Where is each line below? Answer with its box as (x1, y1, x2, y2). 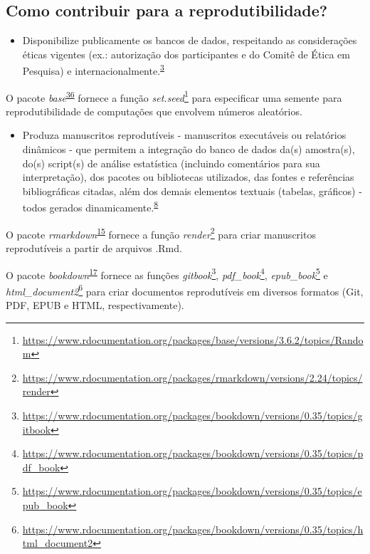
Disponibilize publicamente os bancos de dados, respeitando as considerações (22, 33, 357, 48)
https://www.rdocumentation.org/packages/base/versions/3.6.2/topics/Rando (22, 332, 364, 347)
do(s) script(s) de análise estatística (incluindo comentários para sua (22, 155, 320, 170)
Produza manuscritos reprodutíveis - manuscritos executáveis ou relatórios (22, 127, 347, 142)
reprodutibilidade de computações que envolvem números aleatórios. (6, 103, 302, 118)
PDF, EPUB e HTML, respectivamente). (6, 298, 184, 313)
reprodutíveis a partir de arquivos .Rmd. (6, 240, 182, 255)
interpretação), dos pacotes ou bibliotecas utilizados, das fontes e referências (22, 169, 354, 184)
